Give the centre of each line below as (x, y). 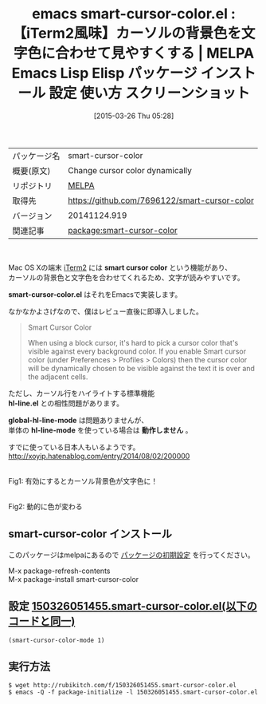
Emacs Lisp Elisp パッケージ (104, 73)
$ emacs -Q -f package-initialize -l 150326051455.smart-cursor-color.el (133, 692)
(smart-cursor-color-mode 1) (57, 640)
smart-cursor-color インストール (90, 534)
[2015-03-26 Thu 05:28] (134, 116)
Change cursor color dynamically (130, 170)
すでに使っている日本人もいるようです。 (74, 447)
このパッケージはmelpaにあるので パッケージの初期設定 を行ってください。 (131, 555)
